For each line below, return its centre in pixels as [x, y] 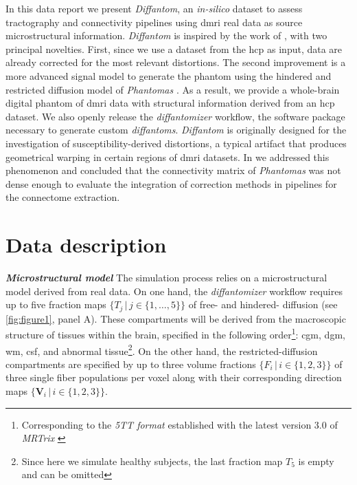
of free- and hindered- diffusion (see [263, 304]
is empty [316, 461]
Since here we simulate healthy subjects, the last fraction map [152, 461]
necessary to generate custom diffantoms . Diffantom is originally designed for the [176, 130]
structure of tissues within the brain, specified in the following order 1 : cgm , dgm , [175, 333]
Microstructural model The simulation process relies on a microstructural [166, 278]
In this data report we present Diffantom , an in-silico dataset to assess [154, 8]
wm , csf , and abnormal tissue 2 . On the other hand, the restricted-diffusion [162, 349]
